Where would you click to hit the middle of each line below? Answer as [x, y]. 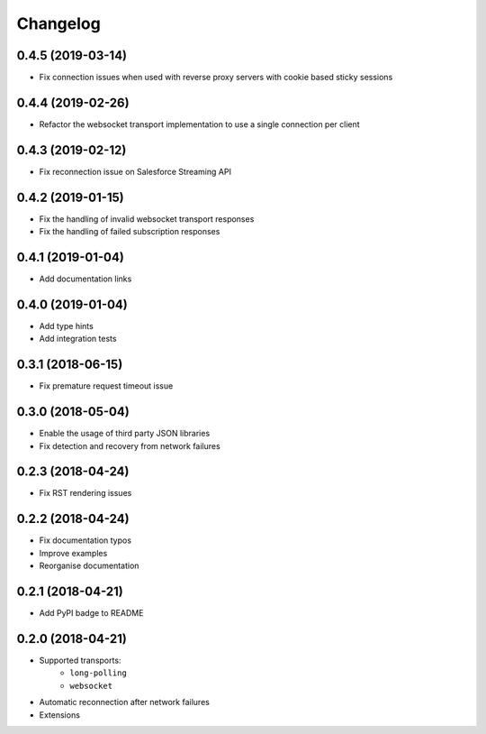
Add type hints [66, 326]
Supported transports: [80, 660]
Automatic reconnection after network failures [125, 702]
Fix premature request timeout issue [106, 386]
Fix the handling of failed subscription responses [130, 232]
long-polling [99, 673]
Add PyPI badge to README [91, 613]
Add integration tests [78, 339]
